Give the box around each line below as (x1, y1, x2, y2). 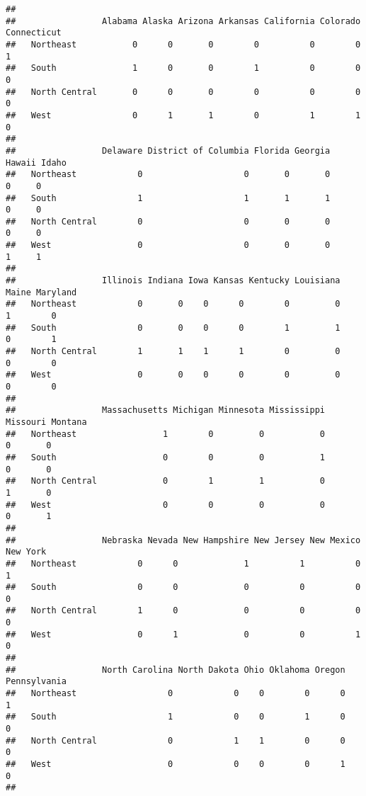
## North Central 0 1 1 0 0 (6, 735, 345, 746)
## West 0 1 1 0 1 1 (6, 110, 361, 120)
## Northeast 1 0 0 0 (6, 428, 326, 439)
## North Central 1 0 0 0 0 (6, 605, 361, 616)
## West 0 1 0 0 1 (6, 629, 361, 639)
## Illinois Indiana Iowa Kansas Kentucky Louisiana (6, 275, 341, 286)
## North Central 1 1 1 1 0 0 (6, 346, 341, 357)
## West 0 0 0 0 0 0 (6, 370, 341, 380)
